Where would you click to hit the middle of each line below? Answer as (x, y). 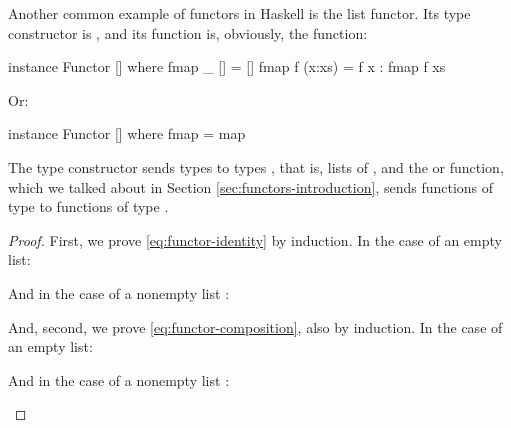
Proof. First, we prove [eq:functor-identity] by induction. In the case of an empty (255, 239)
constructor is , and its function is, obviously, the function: (188, 32)
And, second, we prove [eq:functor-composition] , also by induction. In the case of (255, 326)
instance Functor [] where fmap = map (127, 133)
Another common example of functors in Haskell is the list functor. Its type (239, 13)
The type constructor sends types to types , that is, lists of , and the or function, (256, 166)
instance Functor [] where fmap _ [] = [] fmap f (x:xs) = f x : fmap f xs (227, 66)
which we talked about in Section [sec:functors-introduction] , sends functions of (251, 186)
